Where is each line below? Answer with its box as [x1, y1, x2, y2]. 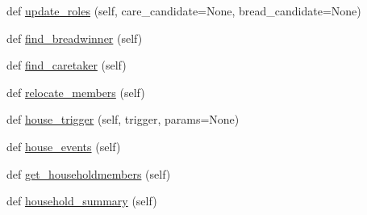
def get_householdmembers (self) [6, 165, 171, 182]
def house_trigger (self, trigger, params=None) [6, 111, 240, 128]
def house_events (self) [6, 137, 121, 154]
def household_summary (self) [6, 192, 157, 209]
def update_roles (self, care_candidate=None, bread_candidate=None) [6, 2, 361, 19]
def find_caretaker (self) [6, 57, 127, 74]
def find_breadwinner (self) [6, 29, 143, 46]
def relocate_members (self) [6, 83, 145, 100]
